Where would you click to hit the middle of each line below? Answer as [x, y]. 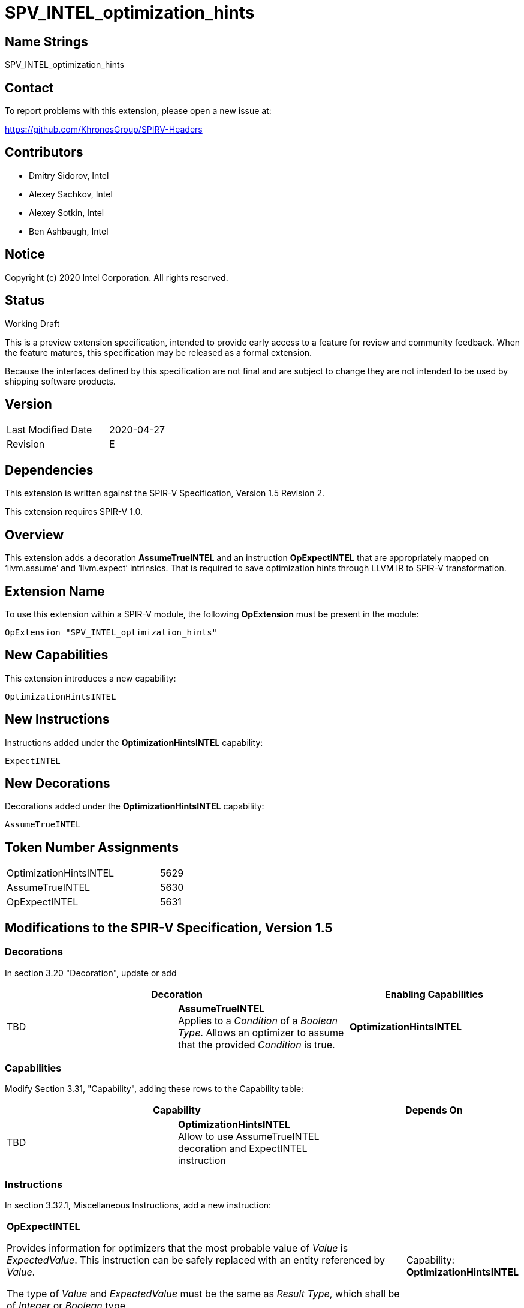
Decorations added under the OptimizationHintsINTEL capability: [135, 806]
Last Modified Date [49, 430]
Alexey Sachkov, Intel [71, 194]
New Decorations [58, 784]
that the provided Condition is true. [256, 1044]
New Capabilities [57, 655]
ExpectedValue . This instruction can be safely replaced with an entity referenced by [196, 1260]
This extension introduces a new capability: [91, 678]
